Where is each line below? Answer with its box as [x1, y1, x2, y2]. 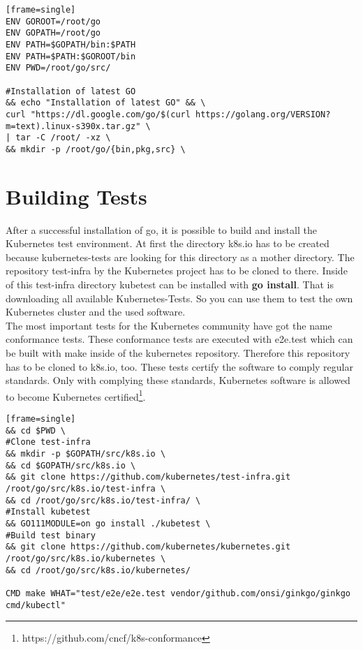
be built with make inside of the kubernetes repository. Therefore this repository [6, 346, 350, 360]
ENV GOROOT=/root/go [6, 16, 101, 27]
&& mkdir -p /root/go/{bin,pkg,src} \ [6, 144, 186, 154]
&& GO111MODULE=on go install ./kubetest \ [6, 518, 211, 529]
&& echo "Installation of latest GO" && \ [6, 98, 206, 108]
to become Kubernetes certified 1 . [6, 387, 146, 404]
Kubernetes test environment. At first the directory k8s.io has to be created [6, 236, 329, 251]
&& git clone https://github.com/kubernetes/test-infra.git [6, 472, 291, 482]
